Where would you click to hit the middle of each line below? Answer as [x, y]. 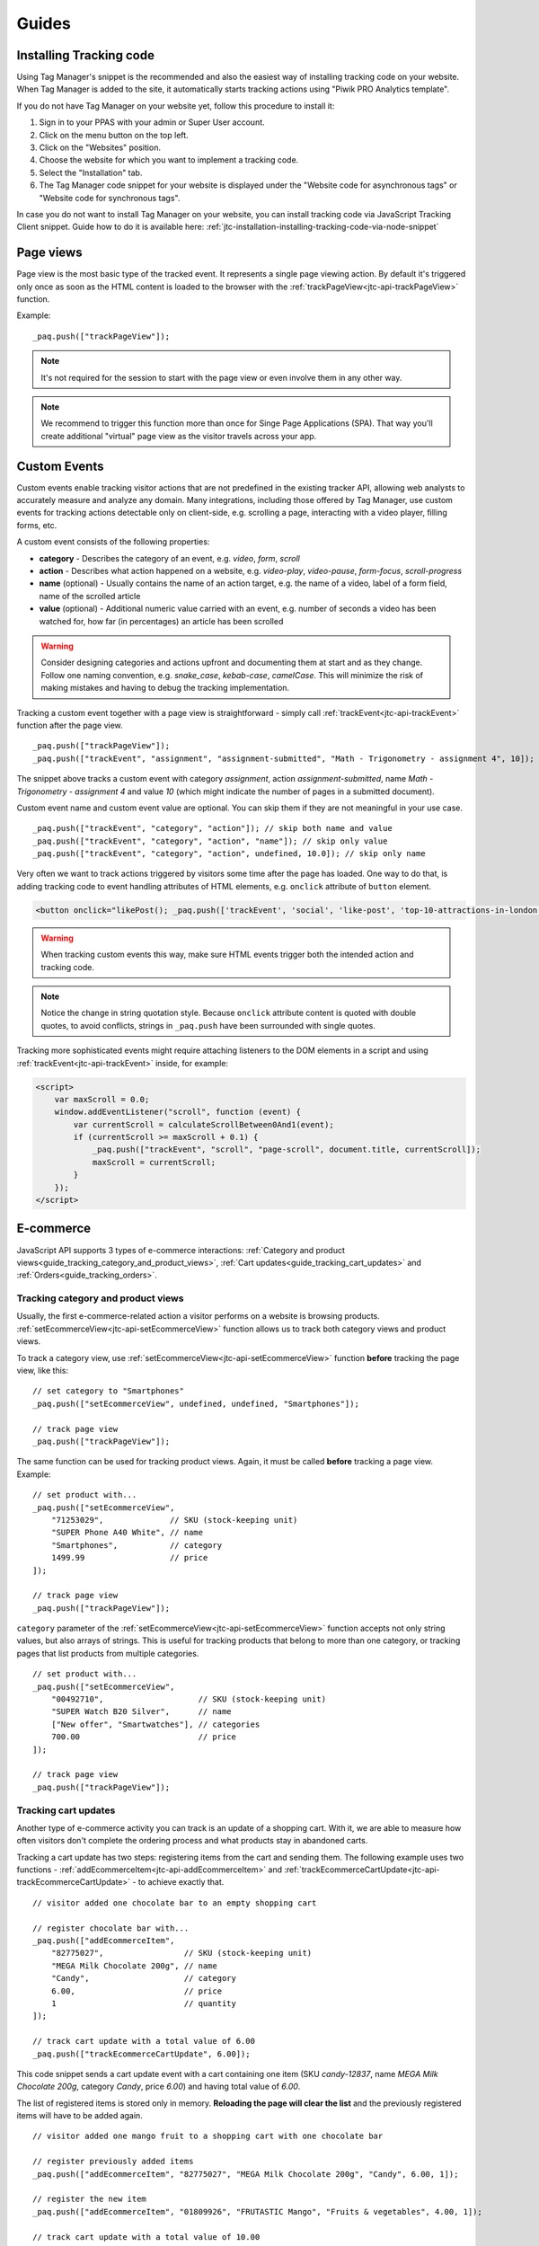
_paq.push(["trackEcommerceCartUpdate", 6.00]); [141, 2054]
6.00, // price [137, 1991]
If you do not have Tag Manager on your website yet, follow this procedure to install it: [176, 106]
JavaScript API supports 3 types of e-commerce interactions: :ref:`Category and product [181, 1250]
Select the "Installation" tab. [91, 172]
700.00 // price [144, 1737]
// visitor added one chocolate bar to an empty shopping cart [175, 1903]
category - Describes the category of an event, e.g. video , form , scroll [169, 558]
